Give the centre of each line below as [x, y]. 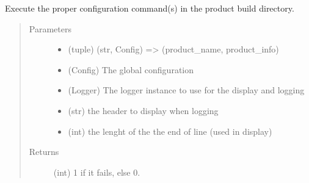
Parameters [50, 28]
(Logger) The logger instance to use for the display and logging [186, 90]
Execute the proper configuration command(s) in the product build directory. [150, 8]
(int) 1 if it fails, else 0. [97, 172]
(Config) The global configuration [131, 69]
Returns [44, 152]
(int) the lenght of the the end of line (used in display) [170, 131]
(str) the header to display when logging [143, 110]
